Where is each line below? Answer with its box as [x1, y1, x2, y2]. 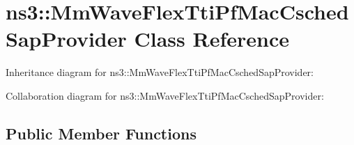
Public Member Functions [6, 122, 197, 144]
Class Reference [134, 24, 289, 53]
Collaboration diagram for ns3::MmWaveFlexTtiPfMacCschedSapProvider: [6, 88, 324, 102]
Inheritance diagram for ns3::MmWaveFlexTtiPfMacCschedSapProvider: [6, 65, 314, 79]
